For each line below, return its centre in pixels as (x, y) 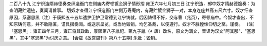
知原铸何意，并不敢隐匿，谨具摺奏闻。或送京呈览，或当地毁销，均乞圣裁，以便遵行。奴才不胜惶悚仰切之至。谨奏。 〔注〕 (132, 24)
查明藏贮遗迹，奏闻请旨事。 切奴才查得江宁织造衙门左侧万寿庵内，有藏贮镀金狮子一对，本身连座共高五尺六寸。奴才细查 (131, 10)
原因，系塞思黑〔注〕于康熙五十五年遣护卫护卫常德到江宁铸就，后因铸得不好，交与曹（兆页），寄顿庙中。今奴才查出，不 (132, 17)
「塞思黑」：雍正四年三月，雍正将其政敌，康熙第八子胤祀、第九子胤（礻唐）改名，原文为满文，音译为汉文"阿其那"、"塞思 (132, 31)
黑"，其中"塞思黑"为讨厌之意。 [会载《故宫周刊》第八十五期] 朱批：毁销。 (84, 38)
